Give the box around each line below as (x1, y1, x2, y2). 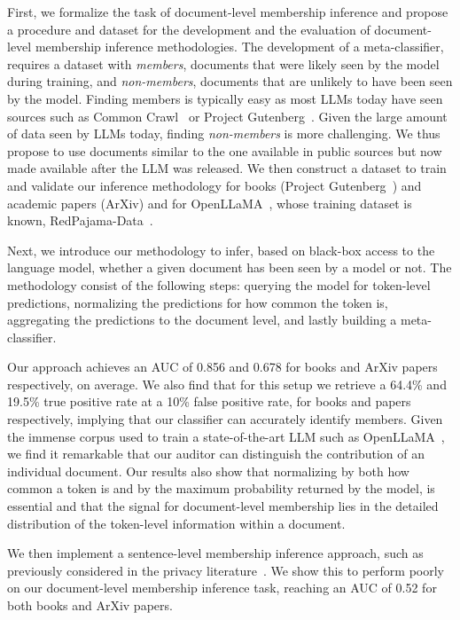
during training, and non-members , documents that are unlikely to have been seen (7, 72, 453, 90)
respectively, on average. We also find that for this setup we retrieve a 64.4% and (7, 374, 447, 393)
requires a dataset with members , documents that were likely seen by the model (7, 54, 440, 73)
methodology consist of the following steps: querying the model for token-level (7, 275, 431, 294)
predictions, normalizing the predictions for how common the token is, (7, 293, 388, 311)
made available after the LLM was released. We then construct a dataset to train (7, 159, 447, 177)
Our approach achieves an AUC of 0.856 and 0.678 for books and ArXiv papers (7, 357, 438, 376)
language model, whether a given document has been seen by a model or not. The (7, 258, 452, 277)
